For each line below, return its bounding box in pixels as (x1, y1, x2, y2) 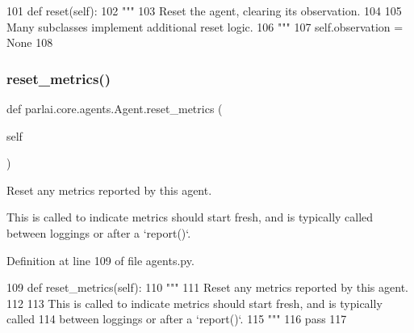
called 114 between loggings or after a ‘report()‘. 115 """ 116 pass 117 (6, 310, 347, 327)
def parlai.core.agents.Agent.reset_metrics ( (6, 100, 223, 116)
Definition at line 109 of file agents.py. (6, 251, 194, 268)
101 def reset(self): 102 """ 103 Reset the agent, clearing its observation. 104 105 (6, 2, 402, 19)
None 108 (6, 34, 53, 51)
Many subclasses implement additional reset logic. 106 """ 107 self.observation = (6, 18, 404, 35)
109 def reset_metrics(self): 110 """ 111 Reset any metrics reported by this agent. (6, 279, 408, 296)
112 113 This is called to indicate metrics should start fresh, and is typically (6, 294, 383, 311)
